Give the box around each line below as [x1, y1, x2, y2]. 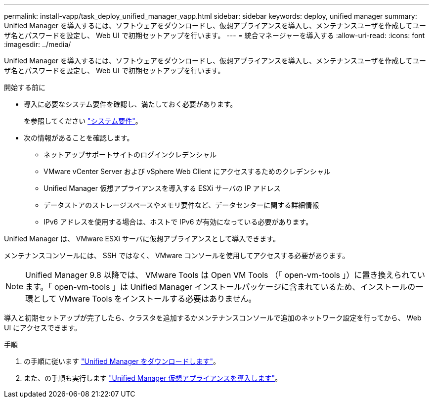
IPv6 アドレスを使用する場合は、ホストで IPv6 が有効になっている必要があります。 [43, 218, 313, 226]
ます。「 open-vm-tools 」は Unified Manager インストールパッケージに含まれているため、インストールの [25, 282, 416, 292]
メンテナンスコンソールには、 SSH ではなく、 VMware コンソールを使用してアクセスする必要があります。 [4, 251, 349, 260]
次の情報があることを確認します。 [24, 134, 134, 142]
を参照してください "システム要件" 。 [24, 117, 142, 125]
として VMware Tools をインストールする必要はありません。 [33, 294, 257, 304]
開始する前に [4, 83, 45, 91]
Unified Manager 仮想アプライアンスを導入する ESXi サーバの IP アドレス [43, 184, 281, 192]
